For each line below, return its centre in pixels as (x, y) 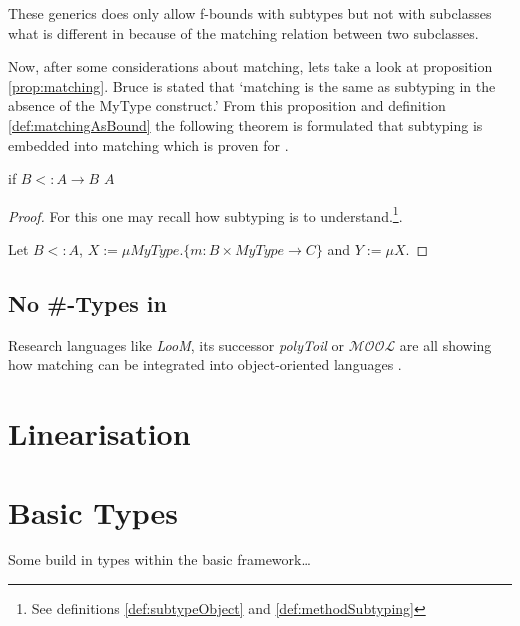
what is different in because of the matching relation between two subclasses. (243, 32)
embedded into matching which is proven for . (148, 144)
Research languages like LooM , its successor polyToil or (176, 344)
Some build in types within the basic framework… (159, 559)
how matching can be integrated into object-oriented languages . (205, 364)
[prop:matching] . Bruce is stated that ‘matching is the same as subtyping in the (252, 85)
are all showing (445, 344)
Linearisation (99, 433)
